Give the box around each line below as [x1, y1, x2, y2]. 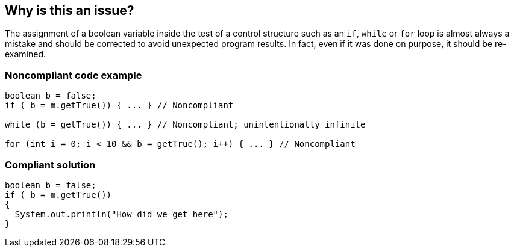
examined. [5, 49, 46, 60]
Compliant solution [5, 158, 96, 171]
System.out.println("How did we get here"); [14, 209, 228, 219]
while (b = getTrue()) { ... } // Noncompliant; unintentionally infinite [5, 120, 366, 130]
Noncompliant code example [5, 69, 142, 81]
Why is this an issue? [5, 3, 134, 18]
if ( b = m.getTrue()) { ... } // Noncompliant [5, 100, 234, 111]
